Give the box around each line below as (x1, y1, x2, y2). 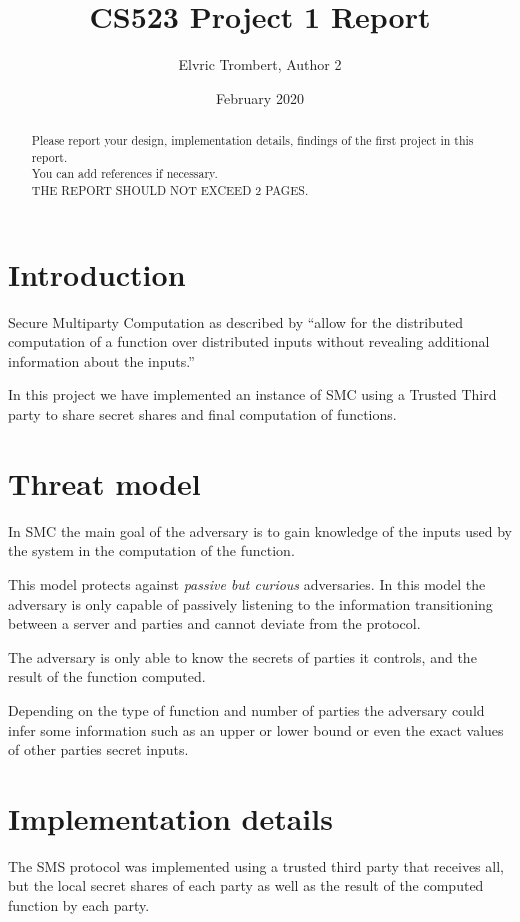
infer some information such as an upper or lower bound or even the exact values (8, 719, 504, 740)
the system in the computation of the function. (8, 540, 295, 561)
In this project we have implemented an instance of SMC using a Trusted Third (8, 384, 497, 405)
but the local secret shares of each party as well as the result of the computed (8, 875, 484, 896)
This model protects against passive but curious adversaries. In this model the (8, 573, 486, 594)
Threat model (8, 462, 201, 503)
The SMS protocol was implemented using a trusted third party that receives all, (8, 855, 504, 876)
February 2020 (216, 87, 304, 108)
